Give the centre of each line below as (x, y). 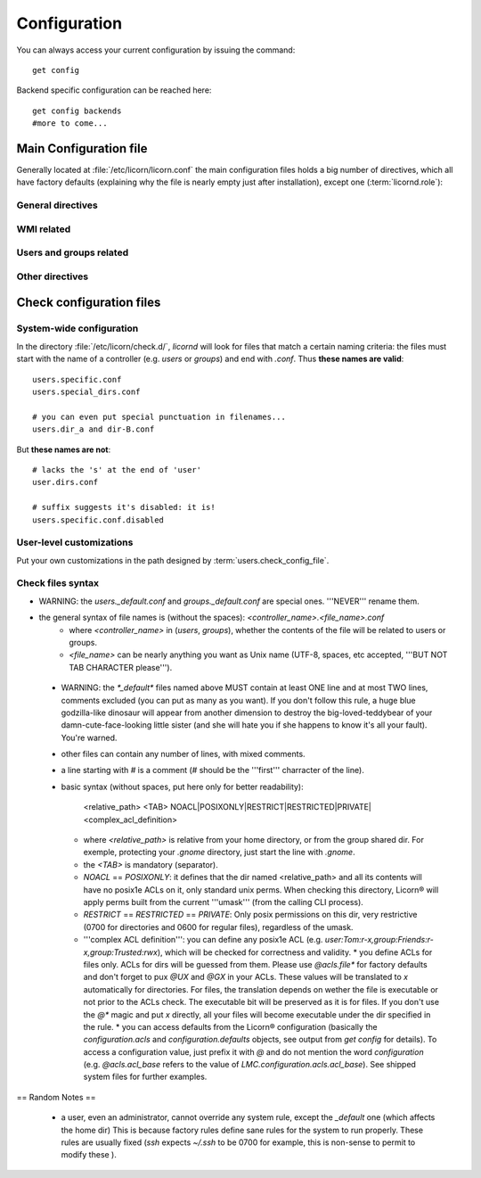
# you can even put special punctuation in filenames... (159, 416)
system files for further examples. (145, 1077)
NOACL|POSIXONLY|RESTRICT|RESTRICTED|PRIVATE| (271, 807)
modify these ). (89, 1155)
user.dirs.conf (65, 482)
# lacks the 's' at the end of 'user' (117, 470)
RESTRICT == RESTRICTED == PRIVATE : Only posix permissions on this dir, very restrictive (250, 915)
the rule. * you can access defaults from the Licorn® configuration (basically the (230, 1026)
